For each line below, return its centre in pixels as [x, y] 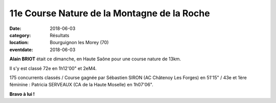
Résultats [60, 35]
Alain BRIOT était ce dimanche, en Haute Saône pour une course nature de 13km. [95, 59]
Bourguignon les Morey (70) [79, 43]
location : [19, 43]
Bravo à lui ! [22, 94]
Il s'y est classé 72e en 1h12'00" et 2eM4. [53, 68]
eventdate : [21, 49]
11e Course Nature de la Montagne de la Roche [110, 13]
